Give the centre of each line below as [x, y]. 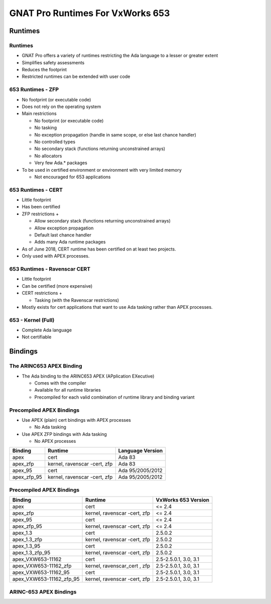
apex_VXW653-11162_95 [41, 572]
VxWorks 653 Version [183, 500]
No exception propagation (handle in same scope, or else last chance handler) [115, 135]
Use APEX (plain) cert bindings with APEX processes [77, 420]
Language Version [141, 451]
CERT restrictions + [42, 293]
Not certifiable [37, 337]
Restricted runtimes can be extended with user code [76, 77]
